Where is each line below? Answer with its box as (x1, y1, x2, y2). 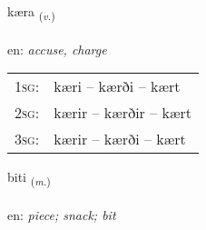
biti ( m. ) (7, 167, 51, 189)
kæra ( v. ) (7, 2, 55, 23)
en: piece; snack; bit (7, 205, 116, 225)
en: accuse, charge (7, 39, 107, 58)
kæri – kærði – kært (54, 75, 181, 97)
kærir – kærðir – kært (54, 102, 192, 124)
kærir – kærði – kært (54, 128, 186, 150)
